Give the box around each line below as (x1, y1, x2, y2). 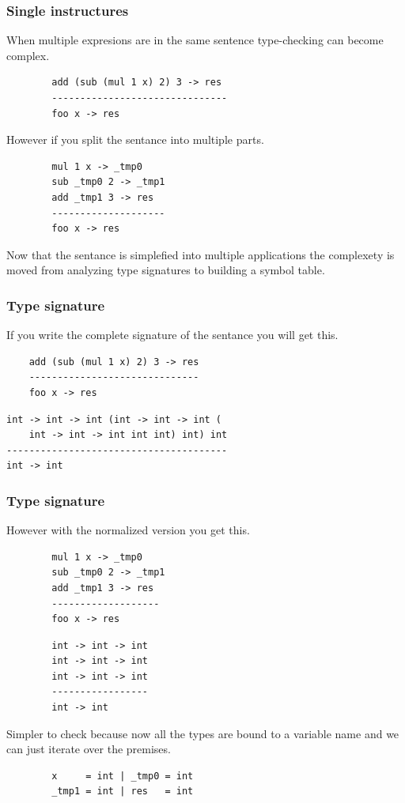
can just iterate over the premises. (6, 741, 171, 757)
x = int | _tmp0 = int (51, 770, 194, 782)
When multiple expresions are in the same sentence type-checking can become (6, 32, 384, 48)
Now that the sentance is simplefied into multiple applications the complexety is (6, 246, 395, 262)
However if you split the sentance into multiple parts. (6, 131, 264, 148)
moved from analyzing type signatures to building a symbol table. (6, 262, 325, 278)
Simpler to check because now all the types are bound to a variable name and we (6, 725, 399, 741)
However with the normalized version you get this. (6, 522, 250, 538)
